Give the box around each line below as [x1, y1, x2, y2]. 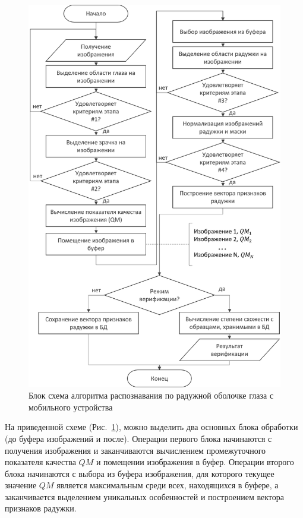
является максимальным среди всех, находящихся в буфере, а [56, 479, 279, 491]
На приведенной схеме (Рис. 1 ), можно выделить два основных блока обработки [5, 421, 298, 433]
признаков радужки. [5, 502, 77, 514]
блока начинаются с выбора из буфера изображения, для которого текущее [5, 467, 274, 479]
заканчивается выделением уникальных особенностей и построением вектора [5, 490, 285, 503]
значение [5, 479, 37, 491]
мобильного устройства [29, 400, 113, 413]
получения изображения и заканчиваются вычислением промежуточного [5, 444, 266, 456]
